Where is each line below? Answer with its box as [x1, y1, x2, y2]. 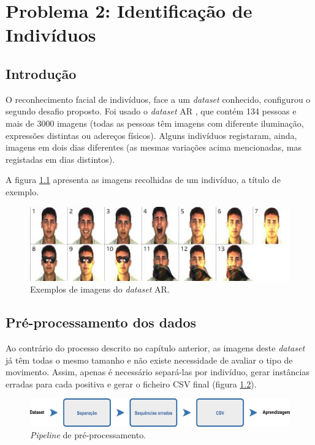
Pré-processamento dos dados [6, 313, 196, 332]
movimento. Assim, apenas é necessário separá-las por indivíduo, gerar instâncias [6, 365, 309, 378]
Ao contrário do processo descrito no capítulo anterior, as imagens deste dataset [6, 342, 305, 354]
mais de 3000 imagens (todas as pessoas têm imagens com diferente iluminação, [6, 116, 304, 129]
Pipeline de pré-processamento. [30, 428, 146, 441]
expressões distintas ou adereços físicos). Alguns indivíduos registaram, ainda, [6, 129, 297, 141]
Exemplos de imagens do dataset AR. [30, 283, 170, 296]
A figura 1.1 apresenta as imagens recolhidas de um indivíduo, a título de [6, 173, 281, 186]
